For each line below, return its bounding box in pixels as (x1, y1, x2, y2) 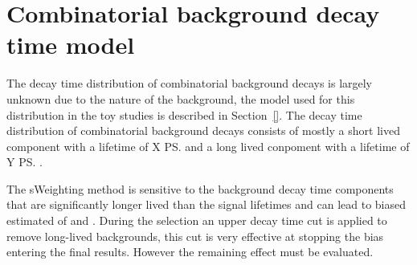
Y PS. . (6, 153, 43, 170)
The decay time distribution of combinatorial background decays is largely (6, 75, 373, 92)
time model (6, 28, 135, 61)
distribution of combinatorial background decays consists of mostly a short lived (6, 122, 400, 139)
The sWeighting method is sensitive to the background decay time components (6, 180, 394, 197)
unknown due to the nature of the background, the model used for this (6, 90, 355, 107)
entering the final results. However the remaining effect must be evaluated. (6, 243, 374, 260)
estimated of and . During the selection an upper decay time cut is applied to (6, 212, 387, 229)
